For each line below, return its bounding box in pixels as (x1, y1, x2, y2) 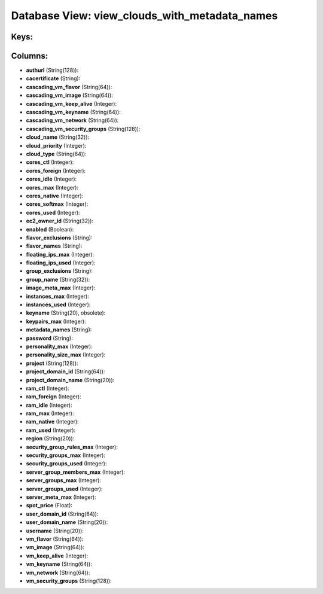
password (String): (26, 334, 73, 342)
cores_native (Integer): (26, 192, 84, 199)
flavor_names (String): (26, 242, 83, 249)
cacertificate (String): (26, 75, 81, 82)
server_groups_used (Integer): (26, 485, 103, 492)
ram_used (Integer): (26, 427, 76, 434)
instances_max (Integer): (26, 293, 89, 300)
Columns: (11, 51, 48, 61)
